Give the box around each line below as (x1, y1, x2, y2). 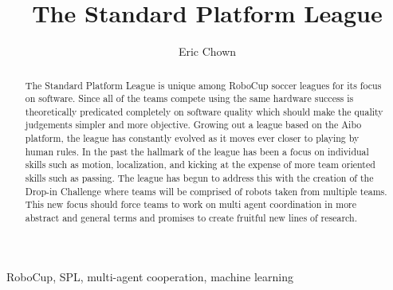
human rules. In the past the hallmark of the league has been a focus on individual (25, 144, 369, 158)
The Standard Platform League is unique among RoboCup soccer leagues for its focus (25, 78, 382, 92)
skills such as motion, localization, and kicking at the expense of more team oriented (25, 158, 375, 171)
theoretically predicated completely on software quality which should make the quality (25, 104, 383, 118)
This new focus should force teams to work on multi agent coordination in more (25, 198, 357, 211)
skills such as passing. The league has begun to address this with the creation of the (25, 171, 374, 185)
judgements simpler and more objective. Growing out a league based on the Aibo (25, 118, 362, 131)
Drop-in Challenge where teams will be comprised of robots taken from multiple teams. (25, 184, 387, 198)
